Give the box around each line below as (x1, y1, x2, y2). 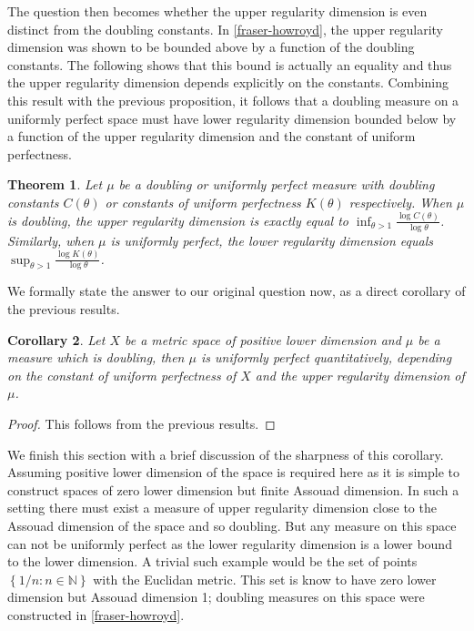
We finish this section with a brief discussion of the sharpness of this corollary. (7, 444, 444, 463)
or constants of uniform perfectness (105, 192, 301, 211)
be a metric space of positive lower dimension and (125, 330, 401, 349)
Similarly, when (7, 230, 95, 249)
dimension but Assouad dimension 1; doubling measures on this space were (7, 587, 425, 606)
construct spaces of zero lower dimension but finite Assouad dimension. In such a (7, 480, 459, 499)
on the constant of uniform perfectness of (7, 365, 237, 384)
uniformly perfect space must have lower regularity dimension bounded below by (7, 108, 457, 127)
